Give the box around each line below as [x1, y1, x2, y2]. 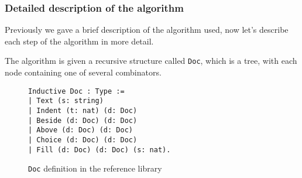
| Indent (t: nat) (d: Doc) [28, 106, 138, 115]
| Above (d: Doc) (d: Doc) [28, 126, 133, 135]
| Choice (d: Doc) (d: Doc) [28, 135, 138, 144]
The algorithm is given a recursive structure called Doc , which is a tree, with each [5, 54, 297, 67]
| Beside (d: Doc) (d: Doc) [28, 116, 138, 125]
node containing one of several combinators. [5, 66, 162, 78]
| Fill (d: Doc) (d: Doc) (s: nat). [28, 145, 171, 154]
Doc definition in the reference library [28, 162, 162, 174]
